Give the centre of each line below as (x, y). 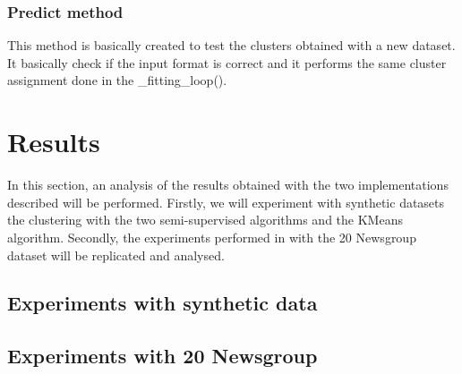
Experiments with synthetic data (163, 303)
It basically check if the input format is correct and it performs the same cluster (227, 62)
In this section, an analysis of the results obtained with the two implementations (228, 185)
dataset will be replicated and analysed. (116, 255)
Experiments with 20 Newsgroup (163, 356)
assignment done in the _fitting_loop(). (117, 80)
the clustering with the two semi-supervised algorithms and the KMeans (205, 220)
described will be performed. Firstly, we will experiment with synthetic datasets (226, 202)
